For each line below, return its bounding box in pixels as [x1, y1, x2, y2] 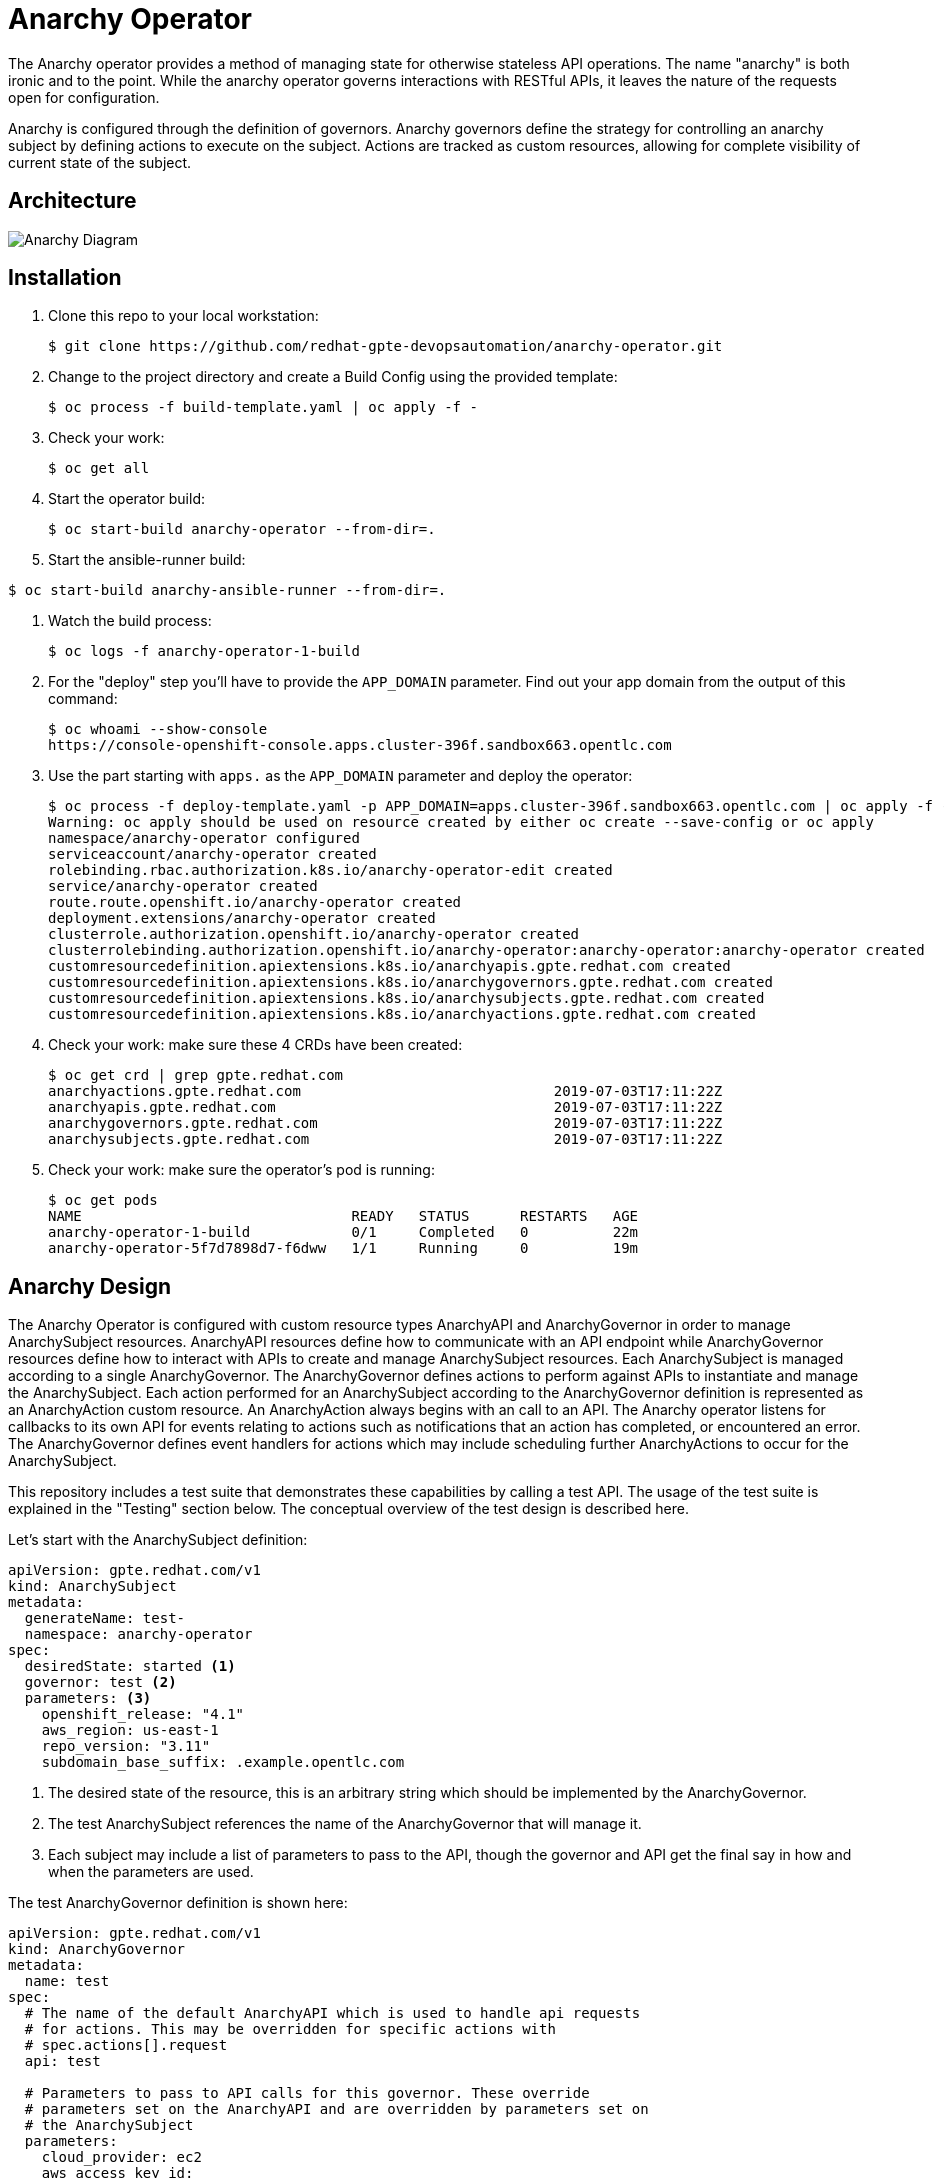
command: [48, 690, 118, 708]
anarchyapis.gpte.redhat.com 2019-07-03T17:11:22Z [48, 1099, 723, 1116]
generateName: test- [24, 1610, 186, 1627]
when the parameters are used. [48, 1863, 254, 1881]
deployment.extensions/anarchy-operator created [48, 910, 436, 927]
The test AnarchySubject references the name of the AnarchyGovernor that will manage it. [48, 1815, 642, 1833]
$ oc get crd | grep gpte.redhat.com [48, 1067, 344, 1084]
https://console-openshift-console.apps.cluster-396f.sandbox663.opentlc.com [48, 737, 672, 754]
